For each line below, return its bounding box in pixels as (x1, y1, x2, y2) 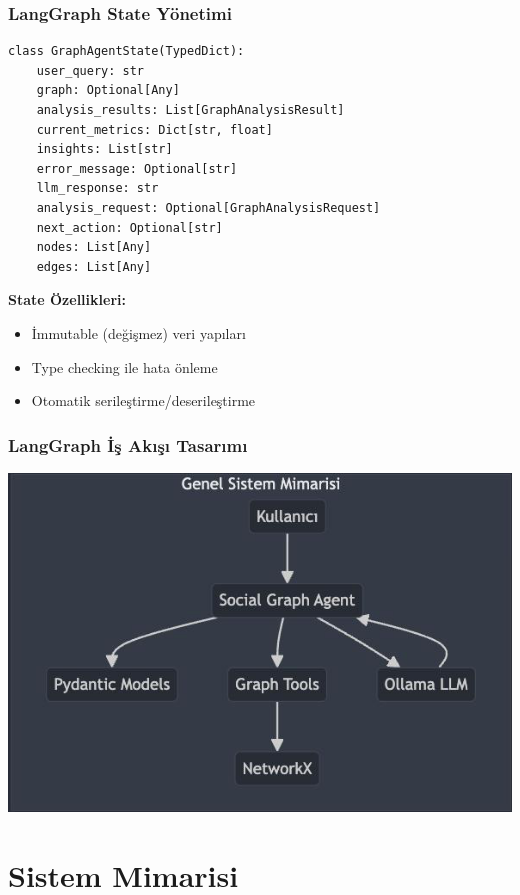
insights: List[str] (36, 142, 173, 157)
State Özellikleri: (8, 289, 126, 310)
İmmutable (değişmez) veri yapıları (31, 322, 246, 343)
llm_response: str (36, 181, 159, 196)
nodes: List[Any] (36, 240, 152, 255)
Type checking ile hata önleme (31, 356, 218, 377)
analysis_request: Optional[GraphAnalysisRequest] (36, 200, 381, 215)
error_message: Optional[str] (36, 161, 238, 176)
